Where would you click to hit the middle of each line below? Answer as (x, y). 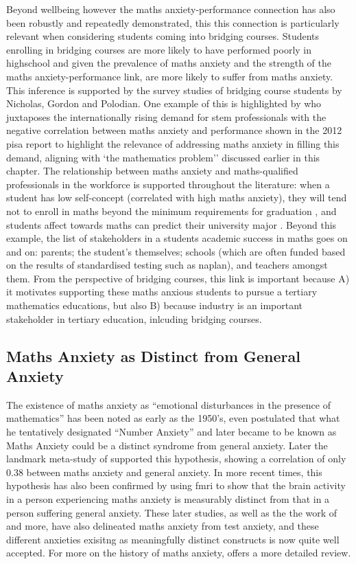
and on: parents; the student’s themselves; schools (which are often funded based (176, 251)
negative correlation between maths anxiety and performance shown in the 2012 (174, 130)
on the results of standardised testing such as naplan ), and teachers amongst (167, 265)
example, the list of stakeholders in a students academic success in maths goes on (177, 238)
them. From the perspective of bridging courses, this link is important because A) (178, 278)
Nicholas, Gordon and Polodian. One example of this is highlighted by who (164, 103)
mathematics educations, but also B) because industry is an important (155, 305)
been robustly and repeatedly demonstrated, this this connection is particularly (173, 22)
